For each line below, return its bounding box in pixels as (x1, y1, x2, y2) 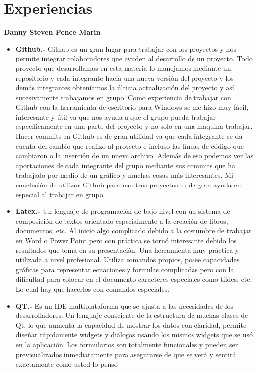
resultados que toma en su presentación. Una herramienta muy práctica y (15, 245, 239, 255)
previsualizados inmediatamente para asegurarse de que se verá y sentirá (15, 349, 236, 359)
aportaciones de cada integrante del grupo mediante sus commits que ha (15, 160, 235, 170)
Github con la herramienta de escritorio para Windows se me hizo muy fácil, (15, 102, 249, 112)
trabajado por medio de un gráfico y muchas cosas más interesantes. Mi (15, 170, 233, 180)
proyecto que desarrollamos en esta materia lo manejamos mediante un (15, 62, 231, 73)
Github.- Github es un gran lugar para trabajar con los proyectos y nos (15, 43, 236, 54)
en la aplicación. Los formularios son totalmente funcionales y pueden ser (15, 339, 238, 349)
